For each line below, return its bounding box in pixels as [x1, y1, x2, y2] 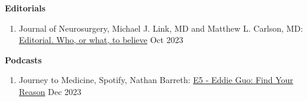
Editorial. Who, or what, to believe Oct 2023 [19, 33, 183, 46]
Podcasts [5, 53, 42, 66]
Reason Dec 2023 [19, 85, 82, 97]
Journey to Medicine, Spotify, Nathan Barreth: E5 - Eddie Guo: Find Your [19, 74, 293, 86]
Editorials [5, 2, 46, 14]
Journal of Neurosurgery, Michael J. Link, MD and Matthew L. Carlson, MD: [19, 22, 303, 34]
